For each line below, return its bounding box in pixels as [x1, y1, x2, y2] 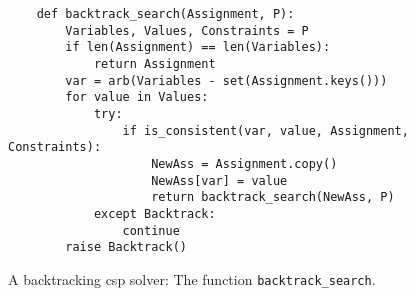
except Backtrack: [93, 206, 216, 221]
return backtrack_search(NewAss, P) [151, 190, 395, 205]
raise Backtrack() [65, 240, 187, 255]
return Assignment [93, 56, 216, 71]
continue [122, 223, 180, 238]
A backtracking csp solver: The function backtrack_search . [8, 268, 376, 289]
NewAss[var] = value [151, 173, 288, 188]
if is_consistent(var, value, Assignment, [122, 123, 409, 138]
